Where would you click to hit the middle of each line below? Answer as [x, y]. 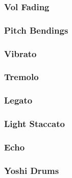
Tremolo [21, 77]
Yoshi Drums [32, 170]
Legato [18, 100]
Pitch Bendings [36, 30]
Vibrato [20, 53]
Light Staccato [34, 124]
